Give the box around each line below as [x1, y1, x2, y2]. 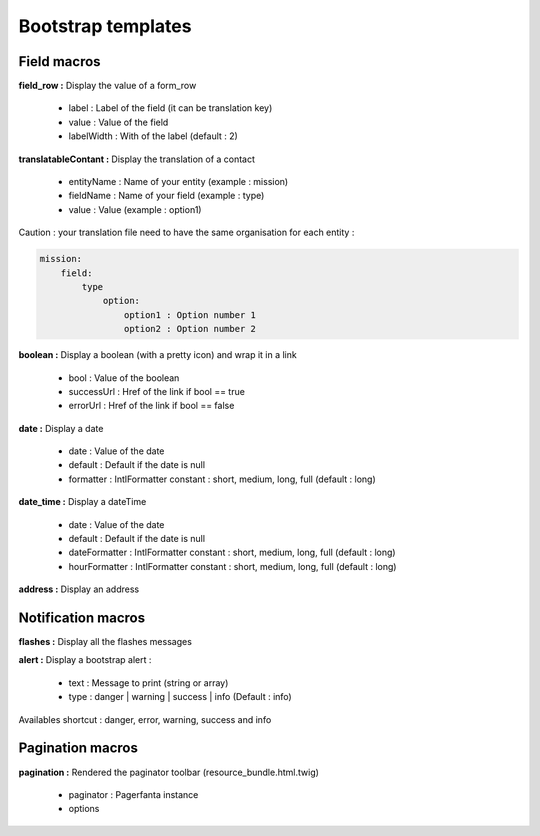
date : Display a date [18, 422, 104, 434]
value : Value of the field [68, 116, 169, 128]
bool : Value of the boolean [68, 371, 180, 384]
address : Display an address [18, 583, 140, 595]
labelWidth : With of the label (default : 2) [68, 130, 239, 142]
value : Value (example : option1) [68, 203, 202, 215]
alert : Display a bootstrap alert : [18, 654, 152, 666]
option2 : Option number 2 [123, 323, 257, 335]
